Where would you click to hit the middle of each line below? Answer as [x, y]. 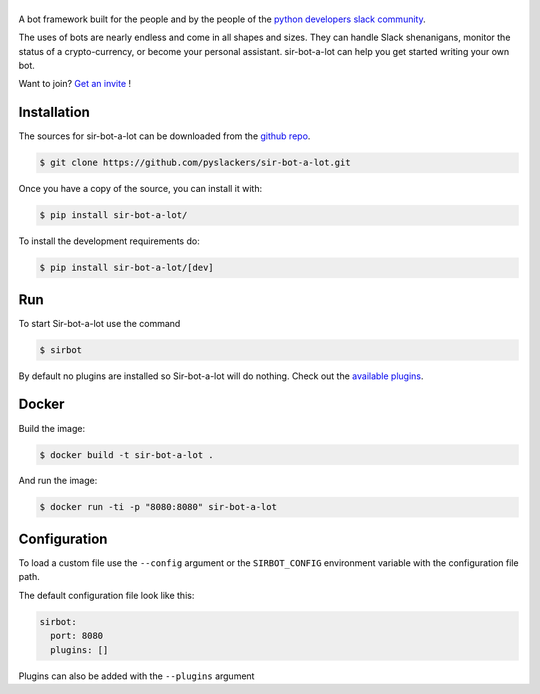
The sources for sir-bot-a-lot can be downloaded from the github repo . [164, 136]
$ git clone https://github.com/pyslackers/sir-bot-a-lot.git [195, 163]
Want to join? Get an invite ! [75, 84]
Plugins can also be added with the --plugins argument [136, 676]
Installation [54, 112]
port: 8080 [77, 636]
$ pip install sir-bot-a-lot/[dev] [126, 268]
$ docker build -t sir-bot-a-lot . [126, 454]
